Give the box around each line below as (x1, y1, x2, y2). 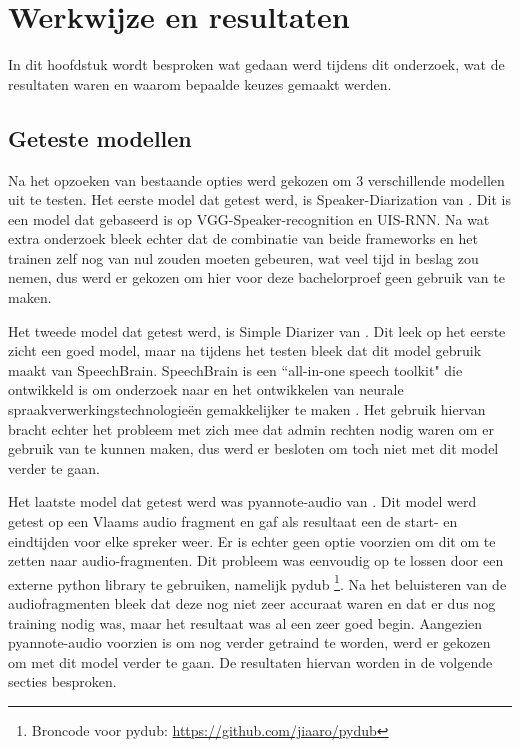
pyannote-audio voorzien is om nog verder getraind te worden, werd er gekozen (8, 632, 491, 653)
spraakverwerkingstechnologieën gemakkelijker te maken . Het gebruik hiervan (8, 399, 486, 420)
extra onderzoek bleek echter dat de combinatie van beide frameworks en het (8, 228, 479, 249)
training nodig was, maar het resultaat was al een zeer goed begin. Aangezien (8, 612, 483, 633)
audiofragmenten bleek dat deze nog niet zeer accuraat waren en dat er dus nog (8, 593, 496, 614)
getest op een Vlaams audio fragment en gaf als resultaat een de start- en (8, 511, 458, 532)
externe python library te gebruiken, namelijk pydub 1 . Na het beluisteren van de (8, 570, 507, 594)
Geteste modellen (8, 122, 192, 153)
